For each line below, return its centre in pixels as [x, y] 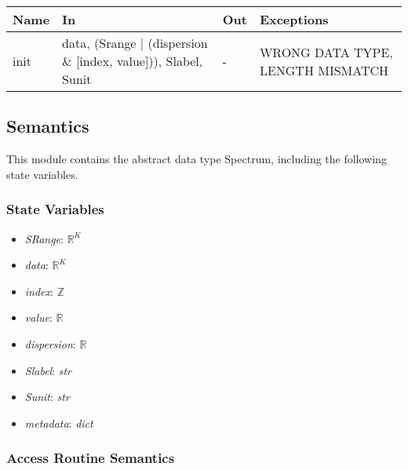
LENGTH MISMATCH [324, 70]
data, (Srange [99, 43]
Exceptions [294, 19]
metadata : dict [59, 423]
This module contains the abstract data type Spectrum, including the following [197, 159]
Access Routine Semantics [91, 458]
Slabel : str [48, 370]
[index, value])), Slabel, [139, 61]
